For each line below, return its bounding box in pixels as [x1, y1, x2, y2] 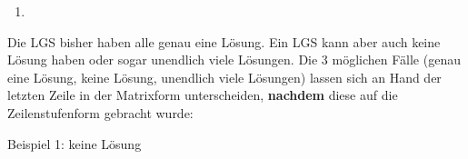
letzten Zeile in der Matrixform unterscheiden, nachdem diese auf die [7, 85, 398, 104]
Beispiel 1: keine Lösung [7, 134, 142, 153]
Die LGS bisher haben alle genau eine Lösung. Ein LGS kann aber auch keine [7, 32, 441, 51]
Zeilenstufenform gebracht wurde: [7, 103, 194, 122]
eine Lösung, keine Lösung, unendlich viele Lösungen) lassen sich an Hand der [7, 67, 442, 86]
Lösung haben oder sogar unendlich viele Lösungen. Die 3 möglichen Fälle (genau [7, 50, 461, 69]
